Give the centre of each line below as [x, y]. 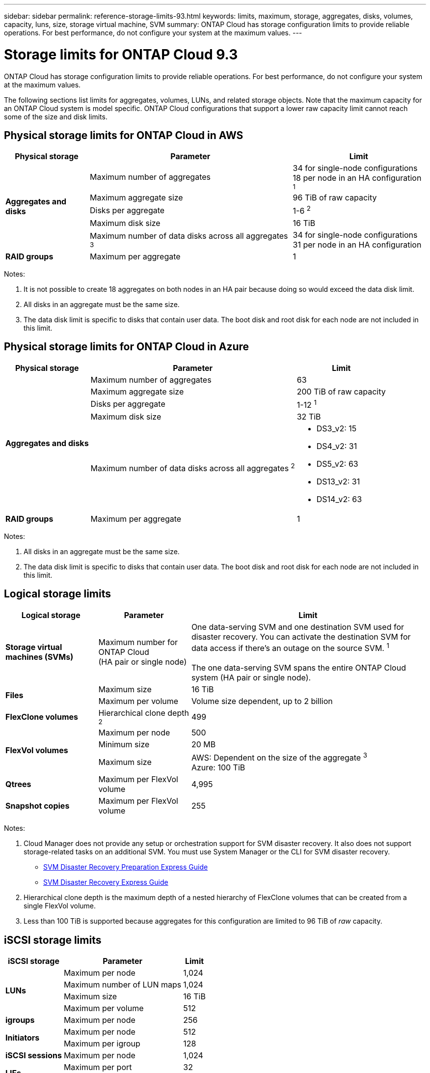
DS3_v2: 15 [336, 428]
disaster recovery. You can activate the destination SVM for [301, 636]
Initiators [23, 1038]
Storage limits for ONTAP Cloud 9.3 [121, 54]
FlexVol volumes [37, 750]
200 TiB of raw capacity [341, 391]
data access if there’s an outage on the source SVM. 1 [290, 647]
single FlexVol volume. [60, 906]
